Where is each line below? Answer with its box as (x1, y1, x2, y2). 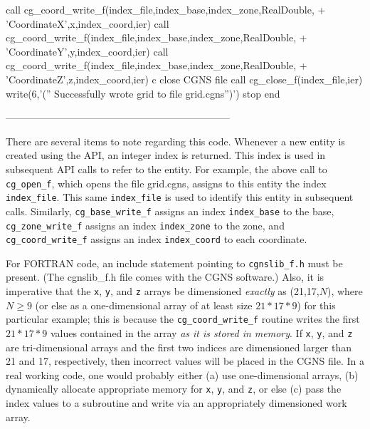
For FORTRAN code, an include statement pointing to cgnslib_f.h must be (6, 255, 343, 270)
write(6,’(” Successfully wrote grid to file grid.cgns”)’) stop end (6, 86, 280, 100)
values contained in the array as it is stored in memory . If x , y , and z (50, 325, 353, 340)
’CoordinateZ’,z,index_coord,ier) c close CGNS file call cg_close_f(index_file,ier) (6, 71, 363, 86)
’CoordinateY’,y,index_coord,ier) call (6, 43, 169, 58)
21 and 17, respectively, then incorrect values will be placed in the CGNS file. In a (6, 353, 364, 368)
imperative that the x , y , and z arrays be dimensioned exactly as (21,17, (6, 284, 319, 299)
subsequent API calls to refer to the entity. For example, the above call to (6, 161, 327, 176)
